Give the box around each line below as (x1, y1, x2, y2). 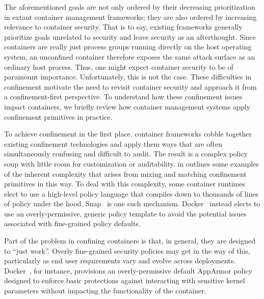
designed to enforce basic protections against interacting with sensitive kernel (4, 275, 245, 286)
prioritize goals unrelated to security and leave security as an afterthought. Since (4, 31, 256, 42)
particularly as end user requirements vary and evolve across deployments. (4, 255, 236, 266)
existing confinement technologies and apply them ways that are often (4, 138, 223, 149)
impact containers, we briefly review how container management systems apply (4, 101, 251, 112)
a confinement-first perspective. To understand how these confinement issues (4, 91, 243, 102)
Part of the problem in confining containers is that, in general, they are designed (4, 235, 255, 246)
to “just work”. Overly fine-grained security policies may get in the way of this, (4, 245, 250, 256)
